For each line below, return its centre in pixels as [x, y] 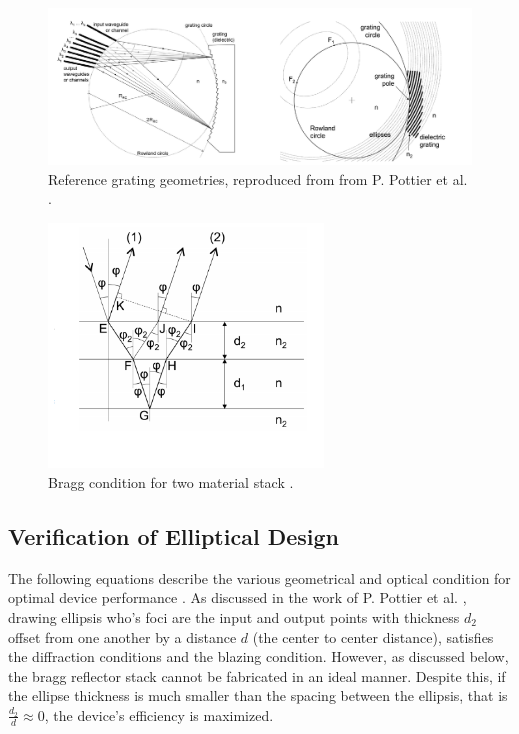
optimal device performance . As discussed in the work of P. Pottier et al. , [237, 597]
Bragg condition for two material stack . [171, 481]
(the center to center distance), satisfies [373, 636]
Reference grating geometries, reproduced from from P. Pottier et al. [258, 178]
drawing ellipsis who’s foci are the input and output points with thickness [234, 616]
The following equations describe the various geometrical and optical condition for [259, 577]
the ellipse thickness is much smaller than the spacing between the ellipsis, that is [258, 695]
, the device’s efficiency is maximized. [159, 714]
